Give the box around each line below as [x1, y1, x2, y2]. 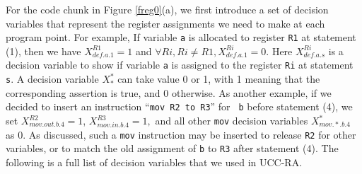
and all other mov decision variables [155, 113, 308, 127]
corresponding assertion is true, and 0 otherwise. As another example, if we [6, 85, 332, 100]
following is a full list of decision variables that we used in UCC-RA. [6, 154, 303, 169]
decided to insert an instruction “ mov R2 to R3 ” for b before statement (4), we [6, 99, 353, 114]
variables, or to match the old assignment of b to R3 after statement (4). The [6, 141, 339, 156]
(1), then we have [6, 43, 81, 58]
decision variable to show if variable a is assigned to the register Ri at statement [6, 57, 354, 72]
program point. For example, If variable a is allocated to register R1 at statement [6, 30, 356, 45]
